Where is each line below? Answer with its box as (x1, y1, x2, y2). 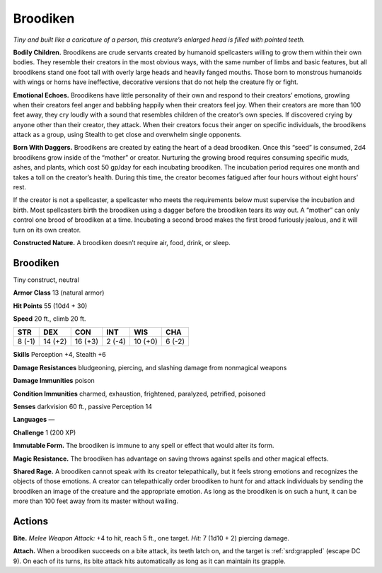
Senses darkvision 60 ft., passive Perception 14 (13, 403, 152, 410)
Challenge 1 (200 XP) (13, 428, 76, 437)
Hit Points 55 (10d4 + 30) (13, 301, 88, 310)
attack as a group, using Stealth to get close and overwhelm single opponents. (13, 131, 242, 139)
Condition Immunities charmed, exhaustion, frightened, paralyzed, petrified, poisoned (13, 389, 266, 398)
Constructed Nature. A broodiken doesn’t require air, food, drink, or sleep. (13, 238, 231, 247)
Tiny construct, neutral (13, 276, 79, 284)
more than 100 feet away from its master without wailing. (13, 497, 178, 505)
